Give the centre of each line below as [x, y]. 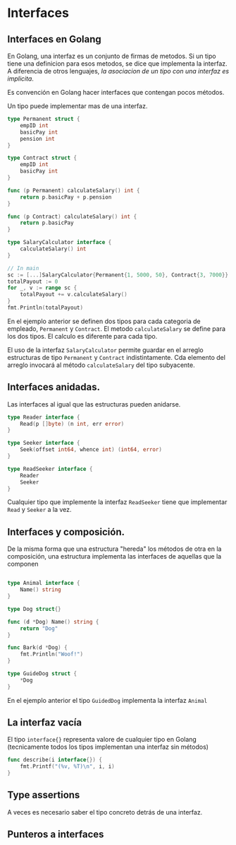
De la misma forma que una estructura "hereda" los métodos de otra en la [114, 549]
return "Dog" [39, 628]
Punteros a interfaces [56, 835]
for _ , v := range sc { [42, 288]
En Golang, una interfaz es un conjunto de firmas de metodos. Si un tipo [112, 56]
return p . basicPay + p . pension [66, 197]
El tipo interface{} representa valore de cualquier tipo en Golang [102, 740]
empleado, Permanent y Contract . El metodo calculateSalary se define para [117, 328]
